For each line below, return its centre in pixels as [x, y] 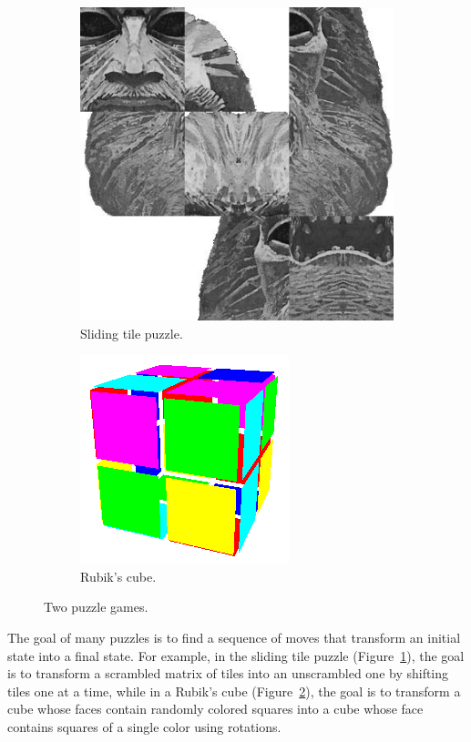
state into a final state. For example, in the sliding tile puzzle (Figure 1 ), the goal [236, 655]
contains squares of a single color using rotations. [144, 726]
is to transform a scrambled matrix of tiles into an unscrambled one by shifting [228, 673]
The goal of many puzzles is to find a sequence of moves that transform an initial [234, 637]
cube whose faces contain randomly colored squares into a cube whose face [215, 709]
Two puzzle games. [96, 607]
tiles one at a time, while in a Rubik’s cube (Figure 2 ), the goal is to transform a [234, 691]
